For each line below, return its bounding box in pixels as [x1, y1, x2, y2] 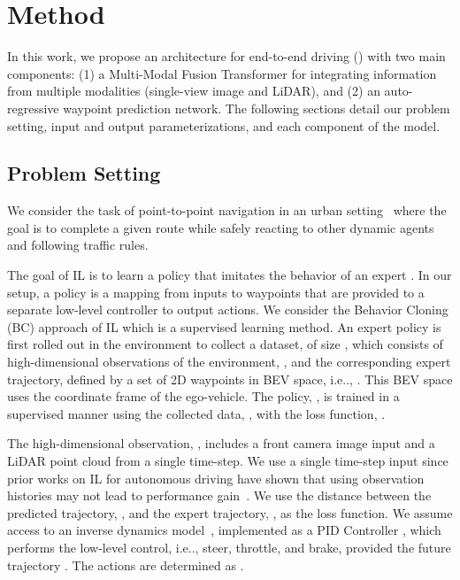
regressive [7, 98, 59, 117]
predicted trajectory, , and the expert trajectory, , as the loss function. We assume [7, 503, 453, 522]
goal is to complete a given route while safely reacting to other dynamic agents [7, 218, 434, 236]
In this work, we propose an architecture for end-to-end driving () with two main [7, 47, 446, 66]
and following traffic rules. [7, 236, 149, 254]
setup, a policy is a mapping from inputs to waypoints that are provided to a [7, 282, 425, 301]
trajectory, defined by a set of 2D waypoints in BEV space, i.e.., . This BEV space [7, 369, 453, 388]
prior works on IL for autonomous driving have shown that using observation [7, 468, 425, 487]
